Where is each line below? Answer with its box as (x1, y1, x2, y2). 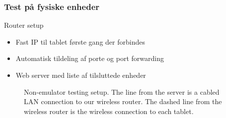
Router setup (4, 20, 44, 30)
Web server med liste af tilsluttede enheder (15, 70, 146, 80)
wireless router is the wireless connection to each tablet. (24, 106, 194, 116)
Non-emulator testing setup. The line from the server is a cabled (24, 86, 220, 97)
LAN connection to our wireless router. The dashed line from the (24, 96, 222, 107)
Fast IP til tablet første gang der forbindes (15, 36, 145, 47)
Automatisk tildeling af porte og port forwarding (15, 53, 164, 63)
